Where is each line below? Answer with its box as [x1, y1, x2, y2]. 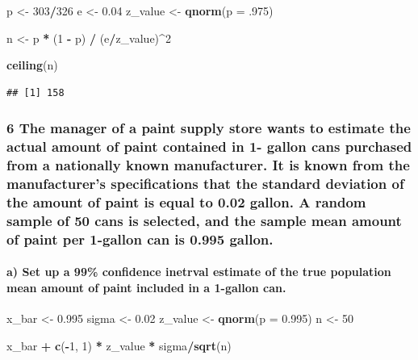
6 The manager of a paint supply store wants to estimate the [6, 118, 411, 138]
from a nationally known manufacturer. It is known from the [6, 155, 410, 175]
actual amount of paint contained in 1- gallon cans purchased [6, 136, 412, 157]
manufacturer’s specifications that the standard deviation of [6, 174, 404, 194]
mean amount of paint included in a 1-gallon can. [6, 278, 286, 295]
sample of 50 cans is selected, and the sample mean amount [6, 210, 402, 230]
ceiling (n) [6, 57, 58, 73]
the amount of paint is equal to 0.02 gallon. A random [6, 191, 366, 211]
